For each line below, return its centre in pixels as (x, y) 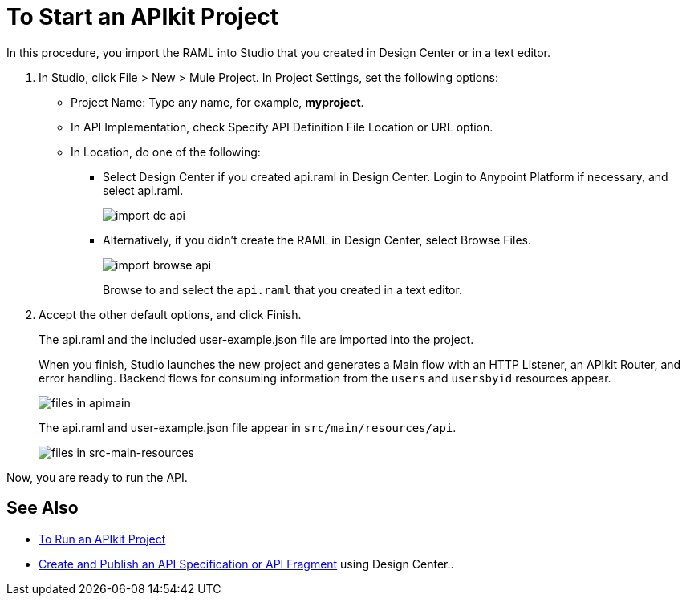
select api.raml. (143, 190)
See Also (43, 508)
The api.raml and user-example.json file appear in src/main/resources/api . (248, 427)
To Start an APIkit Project (143, 17)
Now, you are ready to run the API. (97, 477)
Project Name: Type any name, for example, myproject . (217, 102)
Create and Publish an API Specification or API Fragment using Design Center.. (246, 564)
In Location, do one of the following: (166, 152)
